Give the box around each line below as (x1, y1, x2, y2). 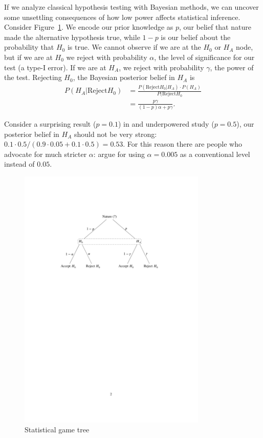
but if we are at (4, 51, 53, 62)
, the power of (210, 62, 254, 72)
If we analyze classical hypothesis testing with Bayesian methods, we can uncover (4, 2, 259, 12)
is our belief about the (161, 31, 231, 42)
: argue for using (93, 148, 145, 159)
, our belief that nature (179, 22, 251, 32)
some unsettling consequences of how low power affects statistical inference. (4, 11, 240, 22)
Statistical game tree (25, 424, 90, 435)
